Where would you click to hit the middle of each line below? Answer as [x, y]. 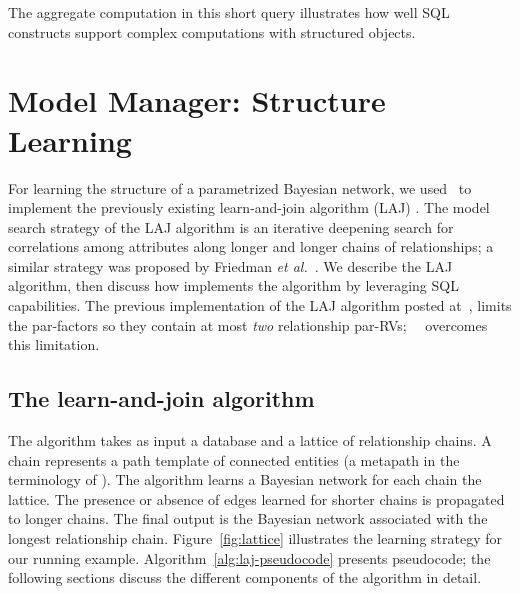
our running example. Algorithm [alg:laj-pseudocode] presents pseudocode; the [249, 557]
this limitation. [54, 344]
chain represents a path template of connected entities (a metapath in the [234, 459]
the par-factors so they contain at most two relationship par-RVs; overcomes [248, 324]
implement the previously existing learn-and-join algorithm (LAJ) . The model [249, 207]
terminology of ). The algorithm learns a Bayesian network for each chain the [245, 479]
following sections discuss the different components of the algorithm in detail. [245, 577]
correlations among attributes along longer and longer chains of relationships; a [251, 246]
